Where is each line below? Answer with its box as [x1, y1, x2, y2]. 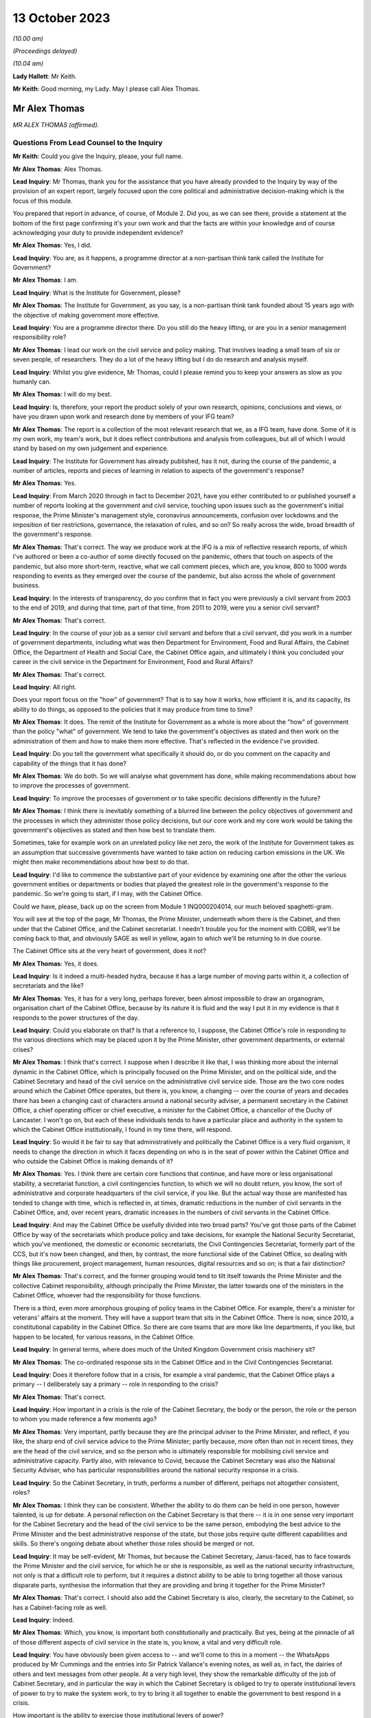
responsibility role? [12, 333, 67, 342]
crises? [12, 1045, 34, 1053]
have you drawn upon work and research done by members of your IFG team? [12, 412, 234, 421]
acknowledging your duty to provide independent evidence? [12, 228, 183, 236]
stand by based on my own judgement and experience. [12, 444, 169, 453]
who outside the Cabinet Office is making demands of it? [12, 1157, 173, 1165]
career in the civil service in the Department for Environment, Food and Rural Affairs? [12, 658, 254, 666]
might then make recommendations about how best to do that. [12, 858, 189, 866]
